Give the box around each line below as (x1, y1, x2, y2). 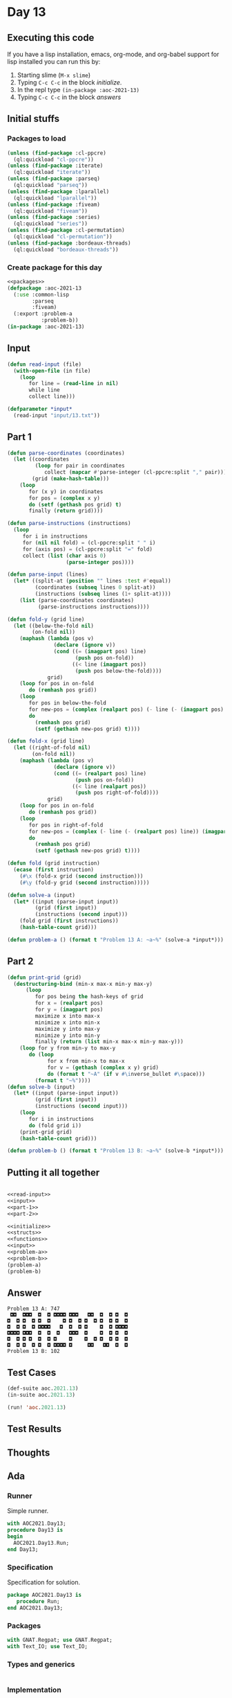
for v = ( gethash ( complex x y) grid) (47, 1064, 159, 1071)
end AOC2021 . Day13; (7, 1604, 64, 1611)
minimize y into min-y (35, 1032, 100, 1039)
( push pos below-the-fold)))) (75, 667, 162, 674)
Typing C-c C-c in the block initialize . (17, 78, 122, 87)
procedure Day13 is (7, 1527, 64, 1534)
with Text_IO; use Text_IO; (7, 1643, 88, 1650)
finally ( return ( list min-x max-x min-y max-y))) (35, 1038, 184, 1045)
